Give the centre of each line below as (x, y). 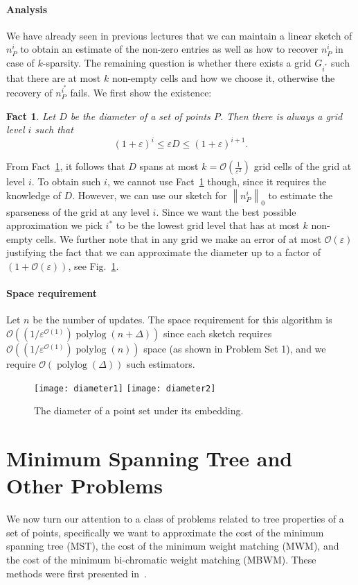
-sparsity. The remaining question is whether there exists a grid (177, 62)
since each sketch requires (217, 333)
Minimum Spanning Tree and (150, 458)
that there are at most (54, 77)
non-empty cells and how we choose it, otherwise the (223, 77)
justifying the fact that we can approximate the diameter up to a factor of (164, 252)
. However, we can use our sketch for (150, 195)
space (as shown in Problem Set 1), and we (235, 349)
